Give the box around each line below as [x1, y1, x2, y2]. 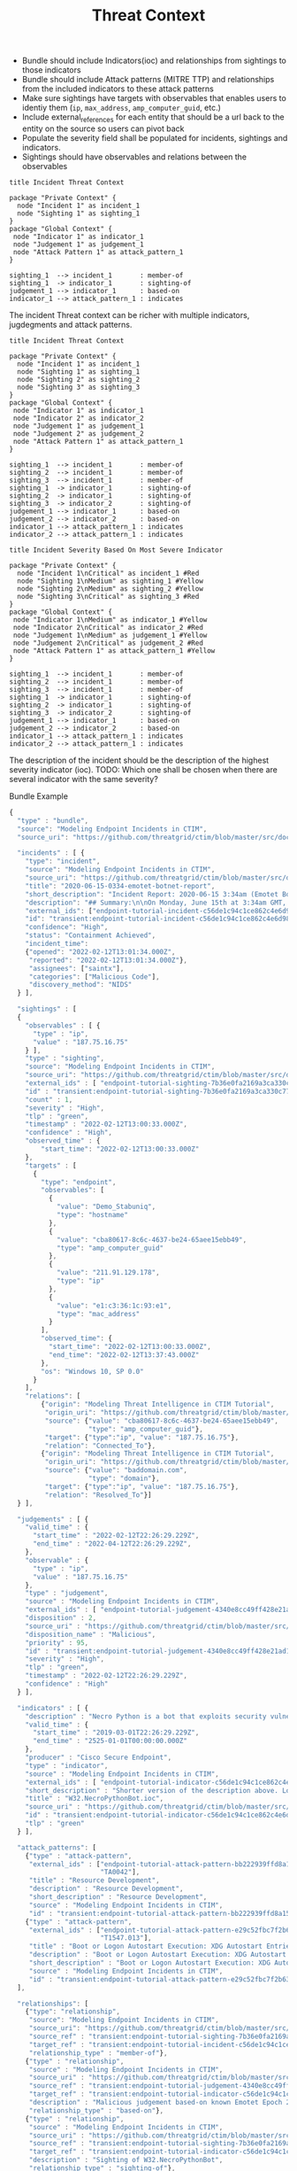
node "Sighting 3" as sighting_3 [17, 383, 141, 392]
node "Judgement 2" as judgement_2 [12, 429, 144, 438]
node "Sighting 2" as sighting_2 [17, 375, 141, 384]
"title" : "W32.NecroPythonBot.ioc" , [25, 1795, 164, 1803]
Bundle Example [9, 790, 69, 802]
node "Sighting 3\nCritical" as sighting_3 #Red [17, 592, 200, 601]
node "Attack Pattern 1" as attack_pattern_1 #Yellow [12, 646, 216, 655]
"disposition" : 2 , [25, 1614, 97, 1623]
